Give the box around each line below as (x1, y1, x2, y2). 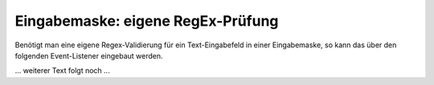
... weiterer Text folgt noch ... (14, 66, 110, 75)
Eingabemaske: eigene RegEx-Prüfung (14, 12, 279, 30)
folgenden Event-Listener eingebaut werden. (14, 51, 164, 60)
